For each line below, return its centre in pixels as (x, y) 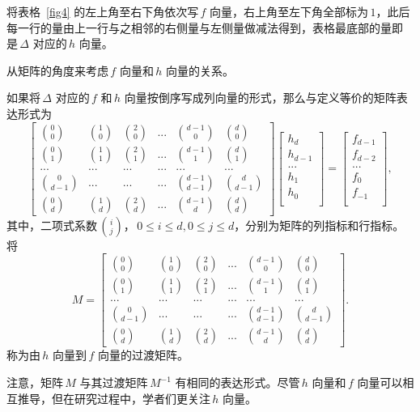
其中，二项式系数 (52, 225)
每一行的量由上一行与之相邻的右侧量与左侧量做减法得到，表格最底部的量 (199, 27)
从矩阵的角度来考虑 (57, 70)
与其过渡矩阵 (114, 382)
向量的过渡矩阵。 (143, 355)
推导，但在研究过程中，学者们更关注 (114, 398)
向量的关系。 (199, 70)
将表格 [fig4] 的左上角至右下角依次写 (103, 11)
